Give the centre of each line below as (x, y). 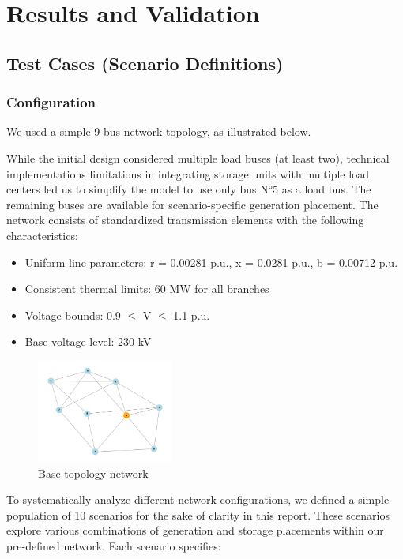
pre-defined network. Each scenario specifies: (114, 546)
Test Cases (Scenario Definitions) (145, 63)
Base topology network (93, 473)
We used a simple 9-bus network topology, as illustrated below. (159, 131)
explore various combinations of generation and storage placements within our (195, 530)
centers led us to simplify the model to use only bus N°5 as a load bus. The (189, 189)
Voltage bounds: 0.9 (73, 315)
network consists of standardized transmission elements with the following (185, 220)
